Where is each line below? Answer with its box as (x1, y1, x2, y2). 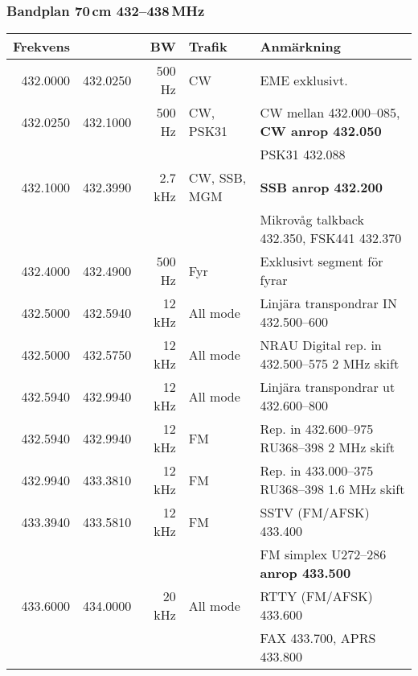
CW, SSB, (188, 168, 247, 188)
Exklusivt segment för (260, 252, 383, 271)
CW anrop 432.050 (260, 122, 382, 141)
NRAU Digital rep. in (260, 336, 382, 355)
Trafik (188, 37, 227, 56)
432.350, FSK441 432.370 (260, 229, 402, 248)
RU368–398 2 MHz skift (260, 438, 395, 457)
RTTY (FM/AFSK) (260, 587, 373, 606)
